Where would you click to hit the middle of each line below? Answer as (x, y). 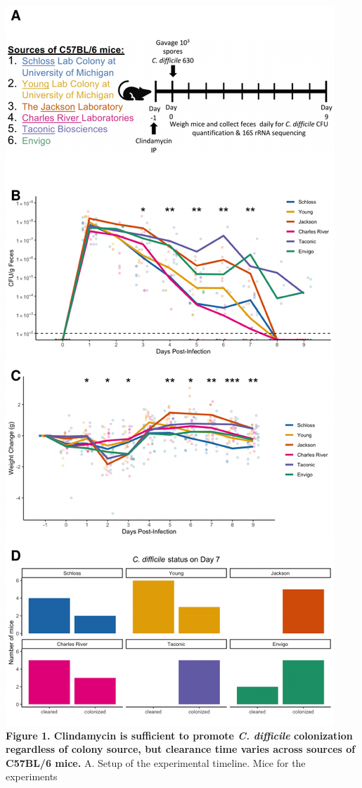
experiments (32, 776)
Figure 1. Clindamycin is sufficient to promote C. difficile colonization (179, 735)
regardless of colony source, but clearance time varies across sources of (181, 749)
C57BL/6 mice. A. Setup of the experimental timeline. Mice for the (156, 762)
